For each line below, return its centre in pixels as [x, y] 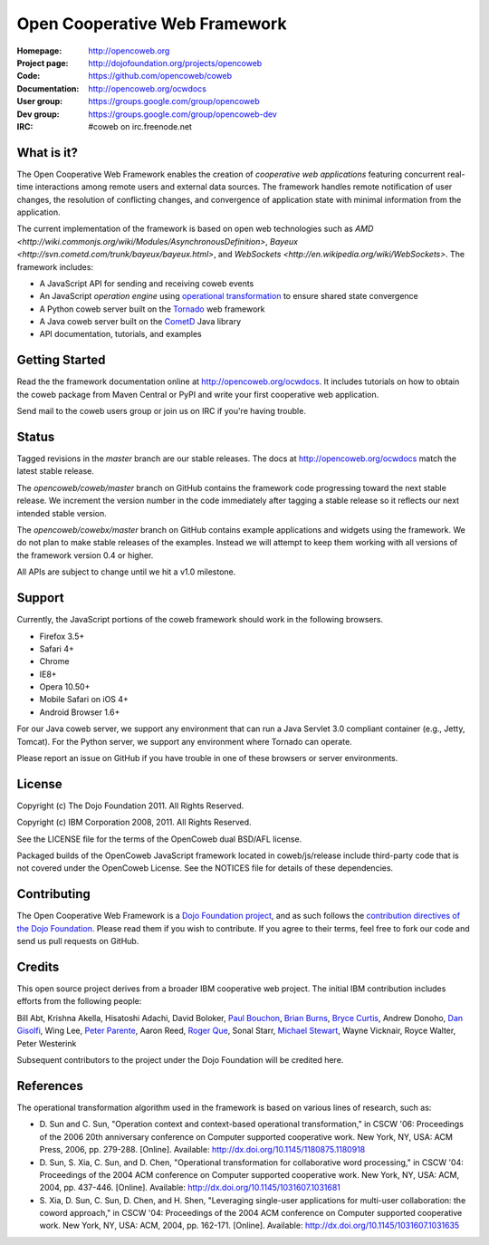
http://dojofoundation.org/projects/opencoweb [175, 63]
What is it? [48, 153]
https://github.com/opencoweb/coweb [160, 76]
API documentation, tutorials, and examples [121, 334]
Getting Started [61, 360]
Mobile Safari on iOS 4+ [84, 700]
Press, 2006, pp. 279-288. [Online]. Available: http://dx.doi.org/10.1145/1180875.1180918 [202, 1150]
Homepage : [39, 51]
